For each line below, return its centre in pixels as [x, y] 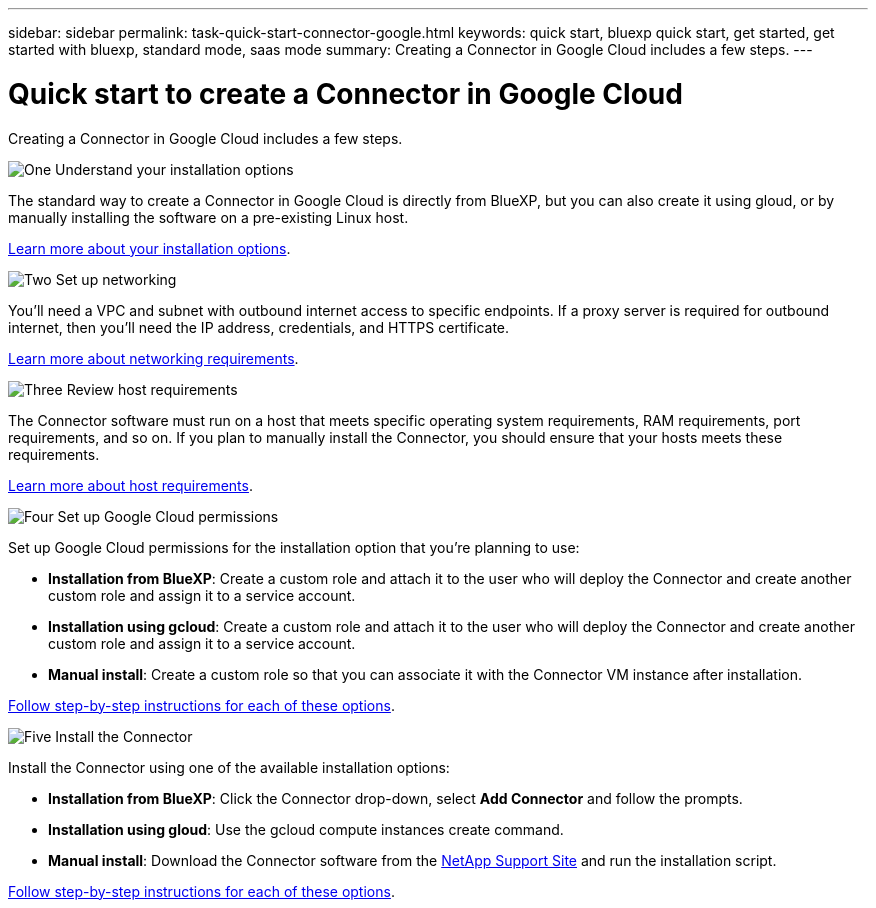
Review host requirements [152, 389]
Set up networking [116, 279]
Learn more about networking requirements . [153, 358]
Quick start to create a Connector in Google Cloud [345, 93]
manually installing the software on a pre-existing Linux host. [208, 217]
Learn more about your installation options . [149, 248]
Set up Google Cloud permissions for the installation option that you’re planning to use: [294, 547]
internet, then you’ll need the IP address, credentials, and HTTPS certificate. [259, 327]
